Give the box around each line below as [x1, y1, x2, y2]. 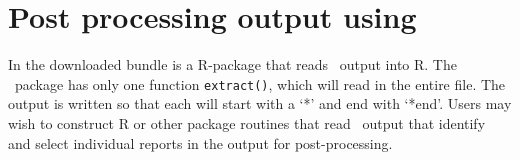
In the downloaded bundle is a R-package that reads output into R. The [8, 54, 457, 75]
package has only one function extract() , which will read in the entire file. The [14, 73, 506, 94]
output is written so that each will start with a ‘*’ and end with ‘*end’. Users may [8, 93, 512, 114]
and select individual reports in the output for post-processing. [8, 132, 393, 153]
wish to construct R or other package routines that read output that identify [8, 112, 486, 133]
